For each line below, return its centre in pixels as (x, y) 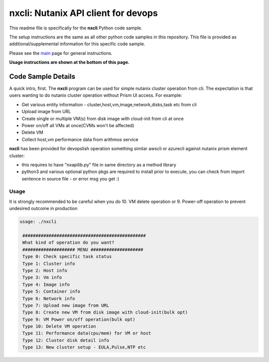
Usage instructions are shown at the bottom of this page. (69, 62)
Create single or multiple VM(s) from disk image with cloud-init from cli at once (103, 118)
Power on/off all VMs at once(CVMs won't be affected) (78, 125)
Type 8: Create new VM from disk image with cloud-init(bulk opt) (105, 312)
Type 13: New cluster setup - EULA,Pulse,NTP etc (84, 347)
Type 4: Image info (46, 284)
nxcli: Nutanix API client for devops (83, 13)
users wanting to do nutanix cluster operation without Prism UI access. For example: (96, 95)
